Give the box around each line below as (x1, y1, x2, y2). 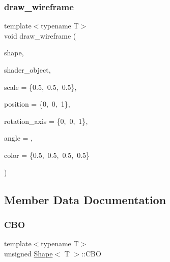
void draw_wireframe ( (4, 30, 76, 41)
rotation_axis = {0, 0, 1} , (4, 115, 88, 126)
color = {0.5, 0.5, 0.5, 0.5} (4, 149, 90, 160)
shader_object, (4, 64, 51, 75)
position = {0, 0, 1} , (4, 99, 70, 109)
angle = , (4, 133, 33, 143)
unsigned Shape (4, 248, 53, 258)
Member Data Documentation (4, 191, 166, 207)
